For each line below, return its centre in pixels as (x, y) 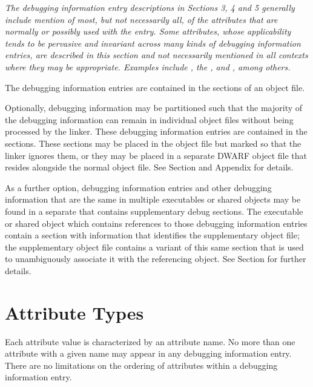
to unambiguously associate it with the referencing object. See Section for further (156, 259)
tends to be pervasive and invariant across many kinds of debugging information (153, 43)
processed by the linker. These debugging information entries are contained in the (156, 131)
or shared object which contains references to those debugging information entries (156, 223)
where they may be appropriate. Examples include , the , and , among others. (148, 66)
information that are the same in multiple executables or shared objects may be (153, 199)
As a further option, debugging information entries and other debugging (138, 187)
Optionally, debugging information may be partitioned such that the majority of (154, 108)
